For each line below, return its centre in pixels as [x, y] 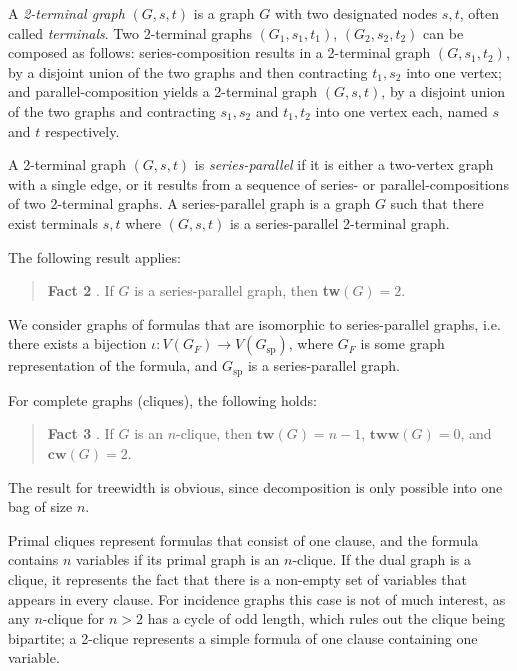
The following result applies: [94, 256]
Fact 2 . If [80, 290]
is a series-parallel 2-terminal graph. [339, 222]
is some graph [402, 343]
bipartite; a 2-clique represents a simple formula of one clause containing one [243, 637]
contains [33, 559]
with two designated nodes [356, 13]
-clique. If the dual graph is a [382, 559]
